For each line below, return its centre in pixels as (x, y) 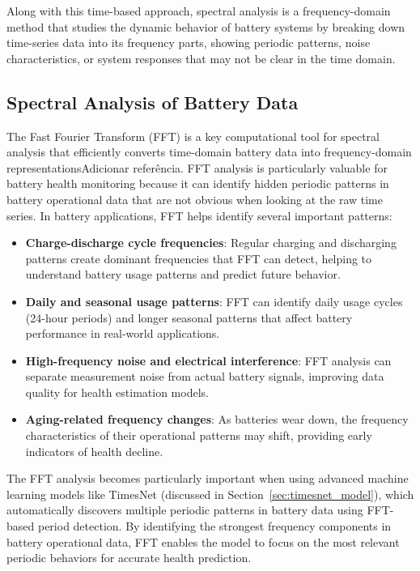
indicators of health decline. (94, 451)
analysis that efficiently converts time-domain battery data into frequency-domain (209, 152)
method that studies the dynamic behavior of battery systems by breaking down (206, 26)
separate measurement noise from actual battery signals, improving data (205, 376)
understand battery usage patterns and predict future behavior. (183, 274)
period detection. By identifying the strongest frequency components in (214, 526)
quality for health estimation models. (117, 392)
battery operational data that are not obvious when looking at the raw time (195, 199)
